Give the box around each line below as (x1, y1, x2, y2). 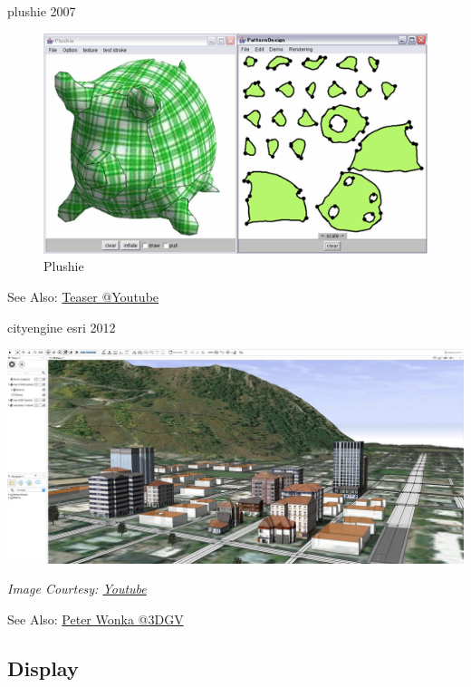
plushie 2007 (7, 2, 76, 20)
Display (7, 653, 79, 682)
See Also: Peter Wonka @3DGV (7, 609, 184, 628)
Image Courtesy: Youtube (7, 579, 147, 598)
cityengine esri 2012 (7, 317, 116, 336)
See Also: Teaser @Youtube (7, 287, 159, 306)
